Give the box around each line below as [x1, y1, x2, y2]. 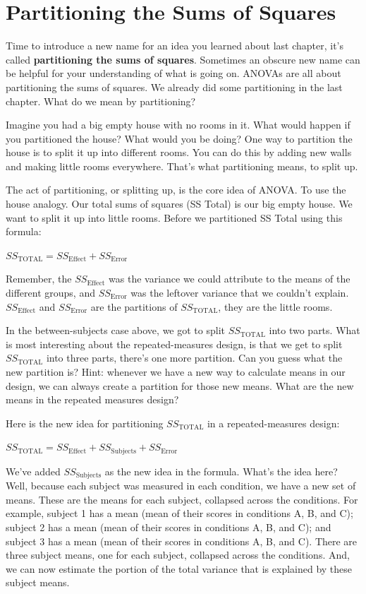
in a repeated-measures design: [207, 415, 340, 430]
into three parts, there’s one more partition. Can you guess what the [46, 350, 343, 365]
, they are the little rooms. [218, 299, 333, 314]
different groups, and [6, 285, 95, 300]
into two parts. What [269, 323, 360, 338]
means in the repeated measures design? [6, 392, 179, 407]
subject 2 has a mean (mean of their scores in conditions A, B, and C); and [6, 520, 331, 535]
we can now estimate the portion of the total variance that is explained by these [6, 561, 353, 576]
